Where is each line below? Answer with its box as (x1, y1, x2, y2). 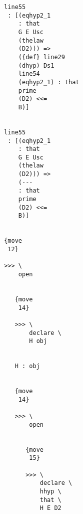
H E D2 (39, 504, 61, 512)
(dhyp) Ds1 (18, 62, 54, 69)
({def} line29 (18, 53, 65, 61)
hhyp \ (39, 488, 61, 495)
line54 (18, 70, 40, 78)
